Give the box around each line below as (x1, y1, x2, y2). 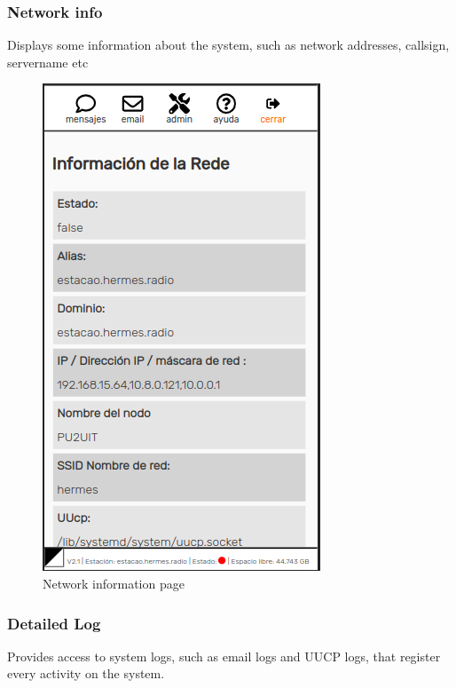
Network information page (43, 574, 185, 592)
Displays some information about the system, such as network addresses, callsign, (7, 36, 450, 54)
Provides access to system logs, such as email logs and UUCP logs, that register (7, 646, 441, 665)
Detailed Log (7, 612, 101, 634)
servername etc (7, 52, 89, 71)
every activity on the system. (7, 664, 165, 683)
